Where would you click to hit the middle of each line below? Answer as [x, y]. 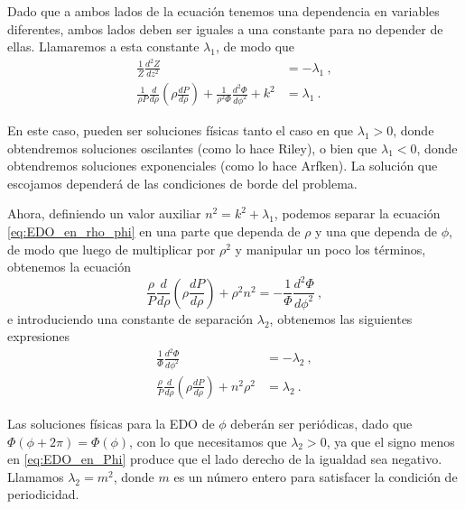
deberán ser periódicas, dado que [321, 423]
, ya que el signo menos [391, 441]
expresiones [39, 336]
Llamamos [36, 476]
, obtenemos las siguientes [341, 318]
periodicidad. [43, 494]
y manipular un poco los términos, [330, 249]
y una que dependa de [377, 231]
